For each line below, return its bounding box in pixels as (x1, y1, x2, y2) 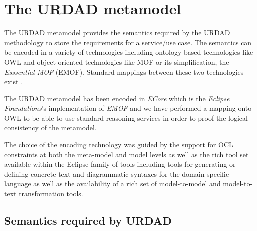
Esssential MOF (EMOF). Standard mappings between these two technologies (4, 66, 244, 77)
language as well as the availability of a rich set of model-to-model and (4, 178, 221, 189)
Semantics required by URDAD (4, 213, 172, 228)
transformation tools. (19, 188, 83, 199)
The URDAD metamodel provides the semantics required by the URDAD (4, 27, 230, 38)
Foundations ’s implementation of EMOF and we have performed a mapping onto (4, 103, 252, 113)
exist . (4, 76, 23, 87)
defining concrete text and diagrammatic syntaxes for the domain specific (4, 168, 229, 179)
